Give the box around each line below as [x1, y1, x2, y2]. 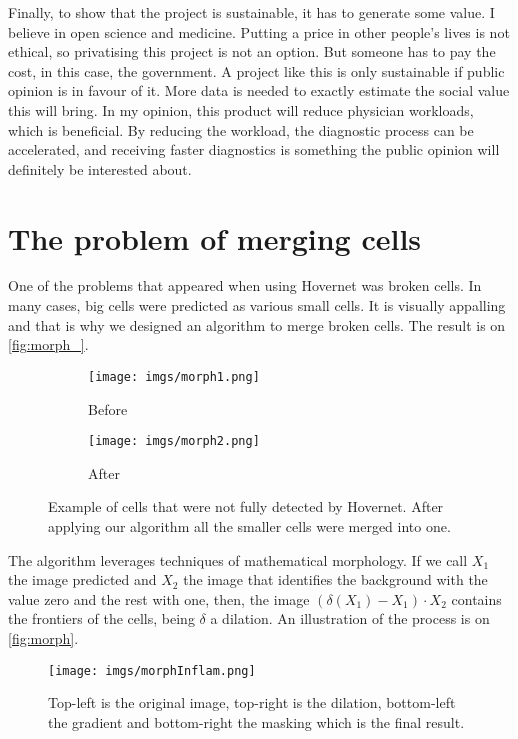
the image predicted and [8, 569, 157, 590]
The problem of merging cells [8, 217, 422, 258]
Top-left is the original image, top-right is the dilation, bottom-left [48, 692, 456, 713]
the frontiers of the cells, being [8, 608, 195, 629]
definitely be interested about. [8, 158, 192, 179]
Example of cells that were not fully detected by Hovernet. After [48, 496, 444, 517]
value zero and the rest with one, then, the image [8, 588, 310, 609]
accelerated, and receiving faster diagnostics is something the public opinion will [8, 139, 500, 160]
